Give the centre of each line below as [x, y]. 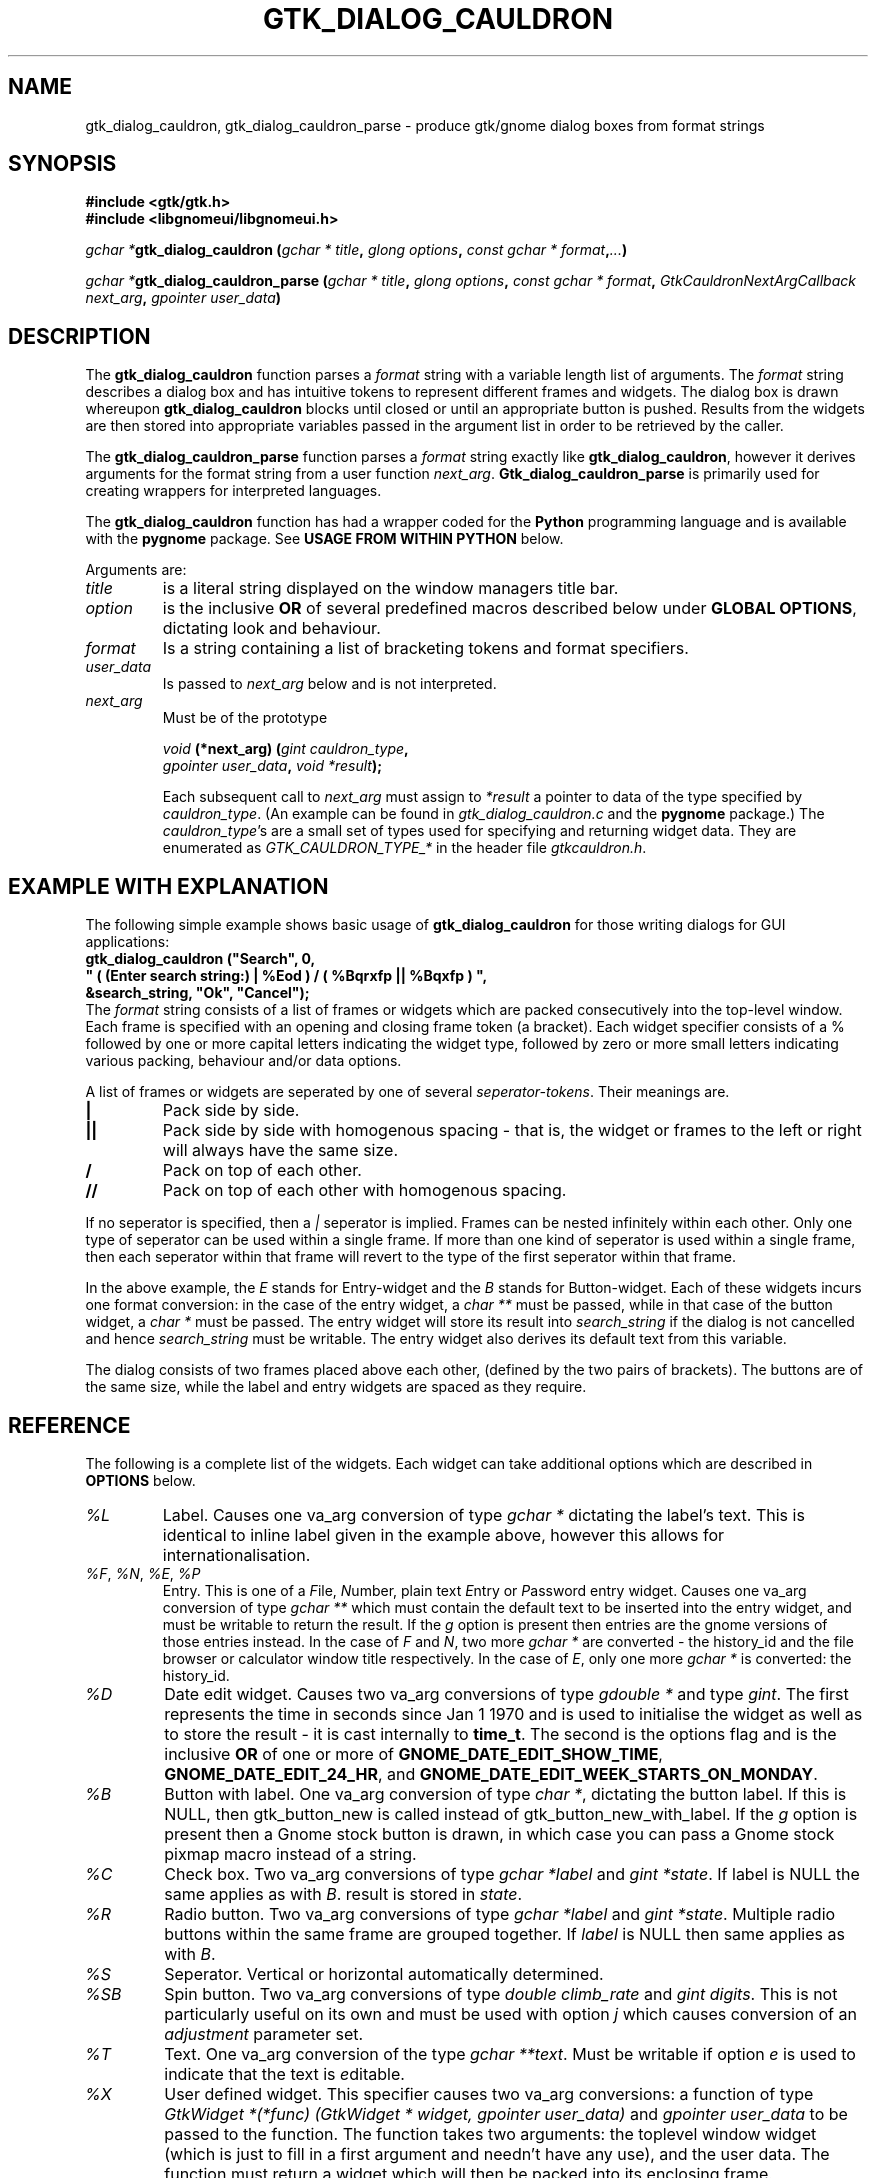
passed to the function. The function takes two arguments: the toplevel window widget [490, 2133]
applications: [127, 942]
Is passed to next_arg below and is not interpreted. [329, 684]
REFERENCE [69, 1425]
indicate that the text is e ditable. [284, 2073]
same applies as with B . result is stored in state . [343, 1893]
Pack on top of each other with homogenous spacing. [364, 1190]
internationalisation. [236, 1554]
